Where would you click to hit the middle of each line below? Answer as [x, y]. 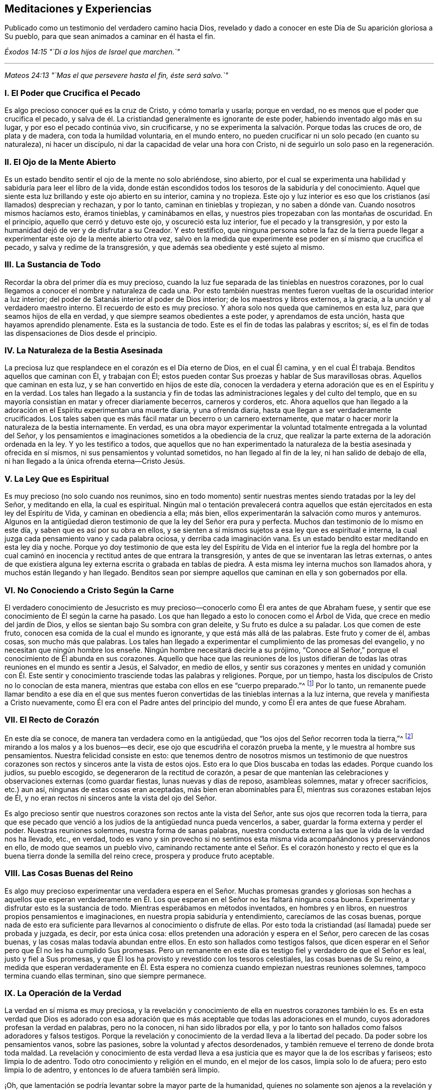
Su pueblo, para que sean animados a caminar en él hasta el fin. [110, 36]
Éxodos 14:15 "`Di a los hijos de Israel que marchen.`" [92, 52]
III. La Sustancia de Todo [53, 265]
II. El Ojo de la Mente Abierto [60, 162]
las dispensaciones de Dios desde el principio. [81, 333]
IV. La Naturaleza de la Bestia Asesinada [84, 351]
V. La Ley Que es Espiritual [57, 479]
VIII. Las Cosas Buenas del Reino [69, 873]
